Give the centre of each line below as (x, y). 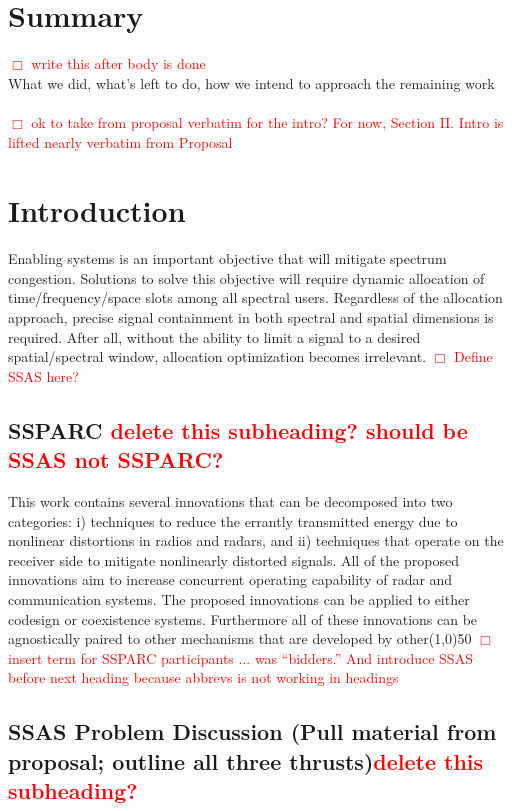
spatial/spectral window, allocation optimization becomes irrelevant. (217, 356)
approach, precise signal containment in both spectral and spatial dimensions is (251, 317)
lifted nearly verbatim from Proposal (120, 141)
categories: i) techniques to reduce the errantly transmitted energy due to (233, 520)
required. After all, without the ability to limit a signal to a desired (214, 336)
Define (473, 356)
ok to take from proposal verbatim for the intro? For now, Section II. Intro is (267, 121)
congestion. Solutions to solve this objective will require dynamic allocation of (246, 277)
